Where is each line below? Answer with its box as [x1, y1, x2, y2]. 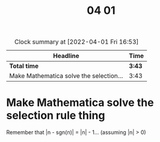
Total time [9, 62, 39, 70]
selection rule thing [6, 109, 105, 123]
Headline [53, 52, 79, 60]
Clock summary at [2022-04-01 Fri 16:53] [14, 37, 139, 46]
